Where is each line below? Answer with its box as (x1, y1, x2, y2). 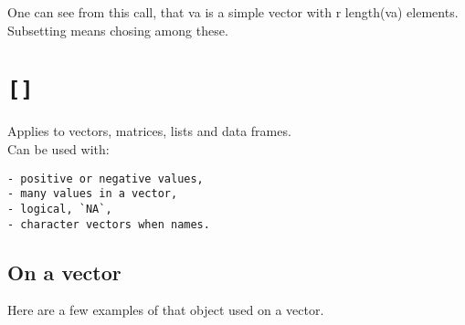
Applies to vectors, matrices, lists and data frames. (7, 121, 291, 141)
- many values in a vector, (7, 187, 178, 201)
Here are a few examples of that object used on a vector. (7, 300, 324, 320)
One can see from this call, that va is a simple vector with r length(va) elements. (7, 3, 459, 21)
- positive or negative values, (7, 172, 204, 185)
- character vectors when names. (7, 217, 210, 231)
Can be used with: (7, 140, 110, 159)
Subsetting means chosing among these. (7, 20, 228, 39)
